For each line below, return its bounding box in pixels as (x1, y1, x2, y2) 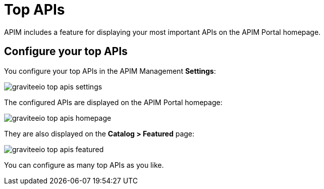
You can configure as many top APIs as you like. (4, 160, 164, 169)
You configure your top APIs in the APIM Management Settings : (4, 66, 216, 75)
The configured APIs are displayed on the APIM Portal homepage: (4, 98, 223, 107)
